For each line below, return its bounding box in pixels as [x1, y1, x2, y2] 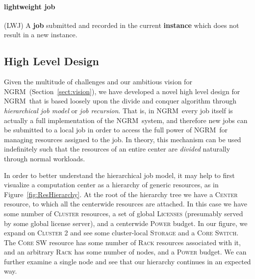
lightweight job [4, 1, 55, 11]
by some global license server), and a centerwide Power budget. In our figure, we [4, 218, 248, 228]
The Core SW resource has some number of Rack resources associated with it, [4, 237, 241, 247]
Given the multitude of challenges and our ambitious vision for [4, 76, 192, 87]
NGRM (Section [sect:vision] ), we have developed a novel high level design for [4, 86, 240, 96]
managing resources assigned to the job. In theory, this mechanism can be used [4, 134, 241, 144]
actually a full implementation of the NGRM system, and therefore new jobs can [4, 115, 248, 125]
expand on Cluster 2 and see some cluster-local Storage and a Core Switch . [4, 228, 239, 238]
